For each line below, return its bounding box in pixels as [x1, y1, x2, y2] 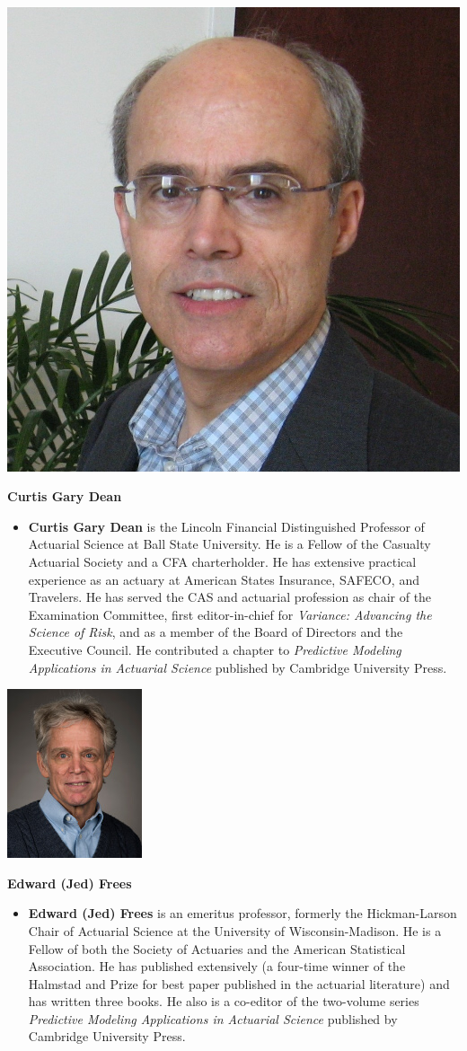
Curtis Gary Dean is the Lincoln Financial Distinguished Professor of [28, 517, 425, 535]
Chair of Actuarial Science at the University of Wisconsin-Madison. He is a [28, 921, 442, 940]
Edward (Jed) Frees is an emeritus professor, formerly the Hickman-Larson [28, 904, 457, 923]
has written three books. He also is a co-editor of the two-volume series [28, 992, 419, 1011]
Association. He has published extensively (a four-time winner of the [28, 957, 406, 976]
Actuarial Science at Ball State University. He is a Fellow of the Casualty [28, 534, 431, 553]
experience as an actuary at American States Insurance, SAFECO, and [28, 570, 419, 588]
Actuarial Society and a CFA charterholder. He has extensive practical [28, 552, 417, 570]
